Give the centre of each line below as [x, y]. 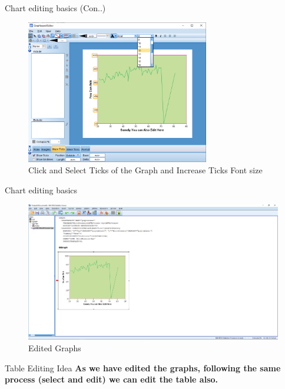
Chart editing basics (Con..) [55, 8]
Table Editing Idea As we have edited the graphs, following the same [143, 367]
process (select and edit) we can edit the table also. [112, 379]
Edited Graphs [55, 348]
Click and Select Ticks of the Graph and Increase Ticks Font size [145, 170]
